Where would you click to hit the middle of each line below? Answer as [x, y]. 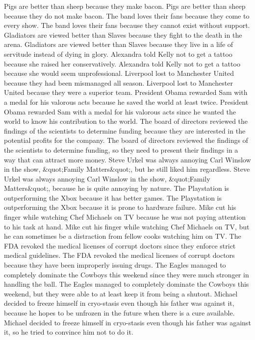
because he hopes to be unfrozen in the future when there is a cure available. [119, 313]
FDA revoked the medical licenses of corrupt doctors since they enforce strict [120, 245]
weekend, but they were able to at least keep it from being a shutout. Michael [121, 293]
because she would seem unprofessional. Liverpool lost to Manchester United [119, 73]
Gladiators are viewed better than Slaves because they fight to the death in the [123, 34]
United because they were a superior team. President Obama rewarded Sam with [126, 92]
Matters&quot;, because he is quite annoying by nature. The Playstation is [116, 188]
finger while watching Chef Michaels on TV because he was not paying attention [125, 217]
